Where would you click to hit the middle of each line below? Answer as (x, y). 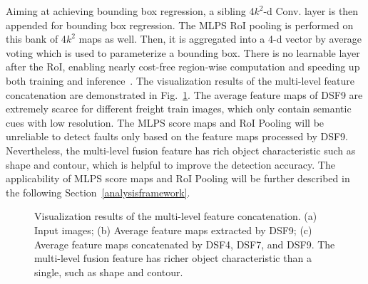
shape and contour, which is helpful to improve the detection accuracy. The (170, 164)
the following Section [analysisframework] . (98, 192)
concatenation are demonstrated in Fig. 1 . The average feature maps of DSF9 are (184, 94)
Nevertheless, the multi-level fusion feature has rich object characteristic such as (181, 150)
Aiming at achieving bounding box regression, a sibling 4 (130, 11)
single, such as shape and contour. (109, 272)
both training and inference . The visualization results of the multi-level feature (180, 80)
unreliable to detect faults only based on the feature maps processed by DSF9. (177, 136)
